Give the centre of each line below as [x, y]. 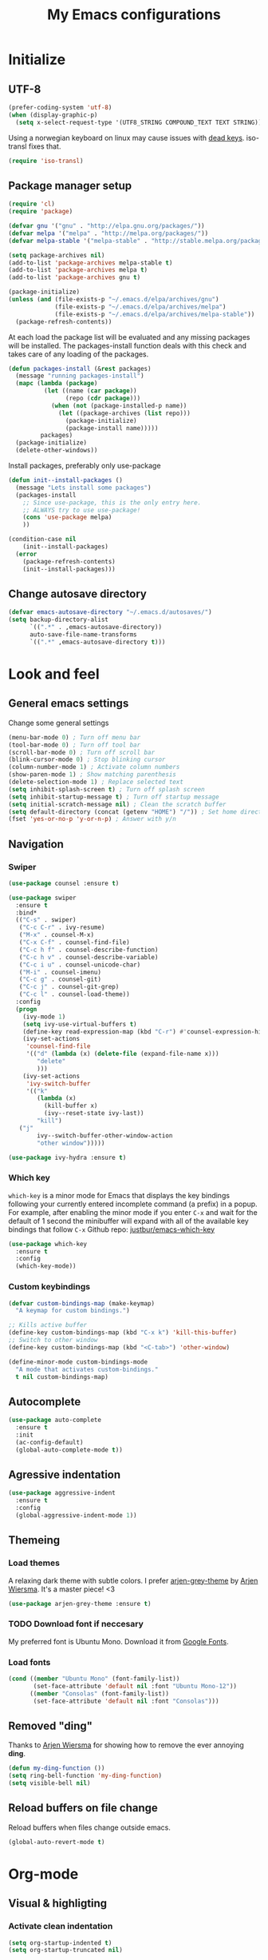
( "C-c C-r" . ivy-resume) [62, 928]
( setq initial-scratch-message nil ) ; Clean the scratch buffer [117, 804]
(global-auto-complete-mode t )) [69, 1450]
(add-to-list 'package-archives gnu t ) [75, 277]
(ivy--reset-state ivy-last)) [94, 1113]
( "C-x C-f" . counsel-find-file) [74, 942]
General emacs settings [69, 704]
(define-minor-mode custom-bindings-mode [78, 1362]
